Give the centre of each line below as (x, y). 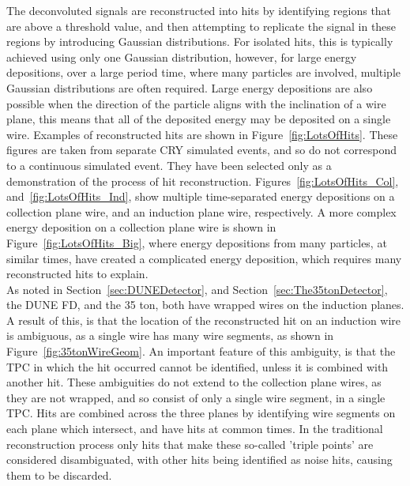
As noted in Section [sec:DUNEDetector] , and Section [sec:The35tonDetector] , (197, 289)
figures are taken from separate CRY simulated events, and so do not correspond (201, 150)
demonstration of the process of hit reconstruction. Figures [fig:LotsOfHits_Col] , (203, 181)
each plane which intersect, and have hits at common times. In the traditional (195, 429)
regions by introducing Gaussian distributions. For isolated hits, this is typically (200, 41)
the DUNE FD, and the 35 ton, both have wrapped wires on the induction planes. (205, 305)
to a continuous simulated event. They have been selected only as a (169, 165)
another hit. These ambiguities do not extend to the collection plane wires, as (194, 382)
